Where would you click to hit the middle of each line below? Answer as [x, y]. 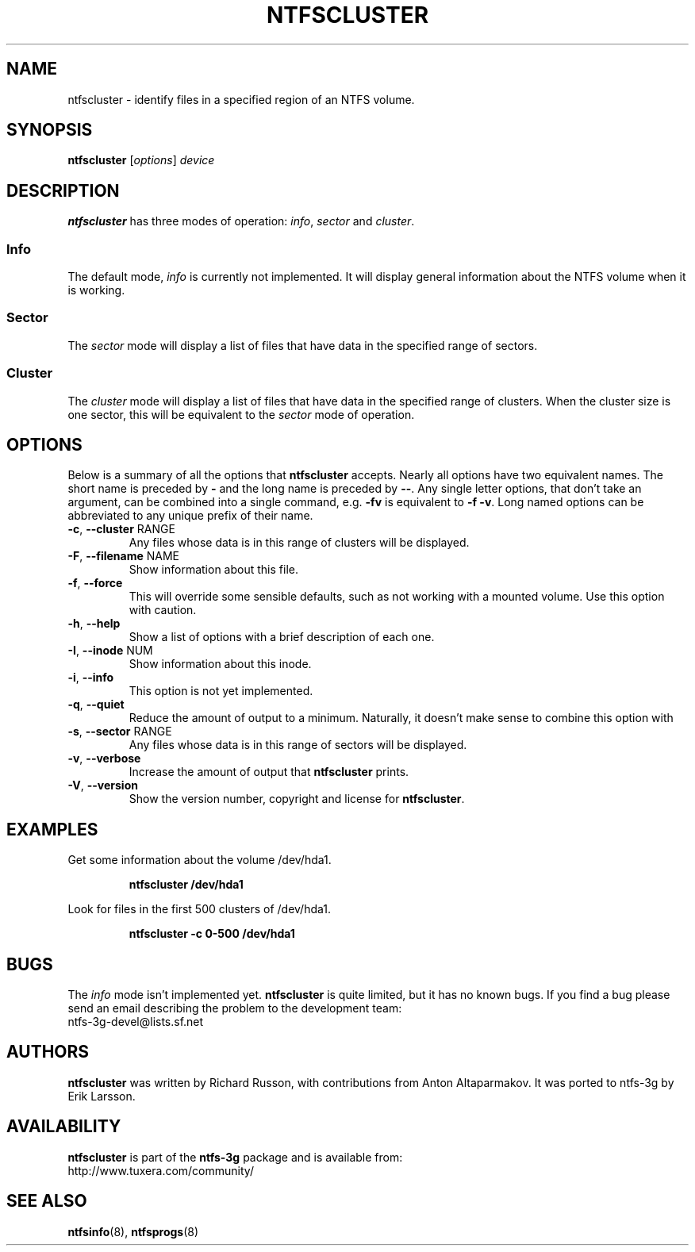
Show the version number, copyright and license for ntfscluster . [297, 799]
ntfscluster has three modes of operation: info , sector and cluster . [241, 221]
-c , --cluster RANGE [121, 529]
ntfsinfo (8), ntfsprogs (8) [133, 1231]
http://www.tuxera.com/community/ [161, 1170]
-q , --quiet [96, 705]
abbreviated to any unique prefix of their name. [190, 516]
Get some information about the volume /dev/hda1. [200, 860]
